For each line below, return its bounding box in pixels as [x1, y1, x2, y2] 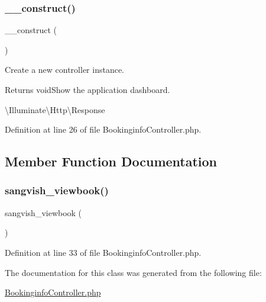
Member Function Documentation [5, 152, 218, 171]
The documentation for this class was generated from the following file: [5, 266, 262, 278]
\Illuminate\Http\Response [5, 103, 105, 115]
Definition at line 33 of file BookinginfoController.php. [5, 246, 202, 258]
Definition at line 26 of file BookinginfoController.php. [5, 123, 202, 136]
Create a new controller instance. [5, 63, 125, 76]
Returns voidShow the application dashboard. [5, 83, 170, 95]
